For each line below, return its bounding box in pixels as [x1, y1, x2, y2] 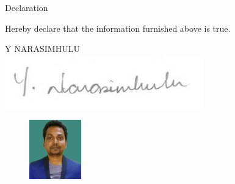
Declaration [5, 1, 48, 13]
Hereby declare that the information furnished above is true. [5, 21, 231, 34]
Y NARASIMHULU [5, 42, 80, 55]
